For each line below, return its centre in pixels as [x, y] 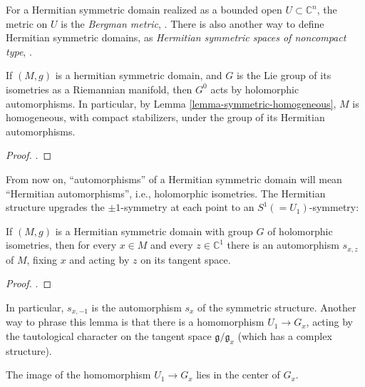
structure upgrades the [55, 207]
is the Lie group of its [284, 75]
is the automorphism [137, 307]
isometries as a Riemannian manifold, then [99, 89]
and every [172, 245]
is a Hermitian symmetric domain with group [154, 231]
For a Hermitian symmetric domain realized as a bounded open [144, 9]
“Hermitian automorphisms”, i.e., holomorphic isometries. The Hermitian [166, 193]
